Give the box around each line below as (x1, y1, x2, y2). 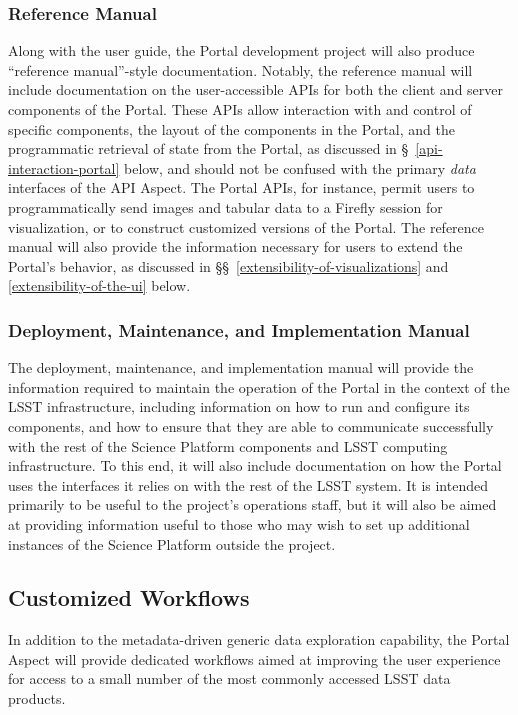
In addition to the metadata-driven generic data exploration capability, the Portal (8, 629, 510, 650)
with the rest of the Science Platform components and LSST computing (8, 435, 448, 456)
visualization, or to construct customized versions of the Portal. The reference (8, 216, 485, 237)
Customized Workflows (8, 582, 250, 613)
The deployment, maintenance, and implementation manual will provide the (8, 357, 474, 378)
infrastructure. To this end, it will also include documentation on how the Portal (8, 455, 502, 476)
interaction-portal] (8, 157, 120, 178)
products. (8, 688, 66, 709)
